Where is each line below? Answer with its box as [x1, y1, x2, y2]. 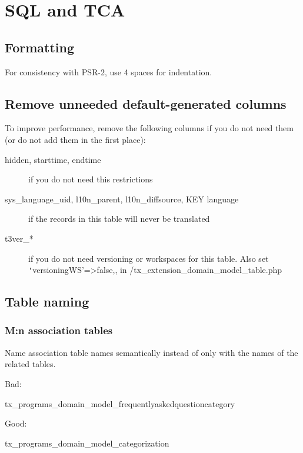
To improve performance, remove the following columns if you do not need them [5, 122, 294, 134]
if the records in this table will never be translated [28, 212, 210, 225]
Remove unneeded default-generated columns [5, 94, 287, 112]
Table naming [5, 292, 89, 311]
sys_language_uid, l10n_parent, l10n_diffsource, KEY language [5, 192, 239, 205]
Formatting [5, 38, 75, 56]
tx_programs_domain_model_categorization [5, 437, 169, 449]
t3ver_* [5, 232, 34, 244]
